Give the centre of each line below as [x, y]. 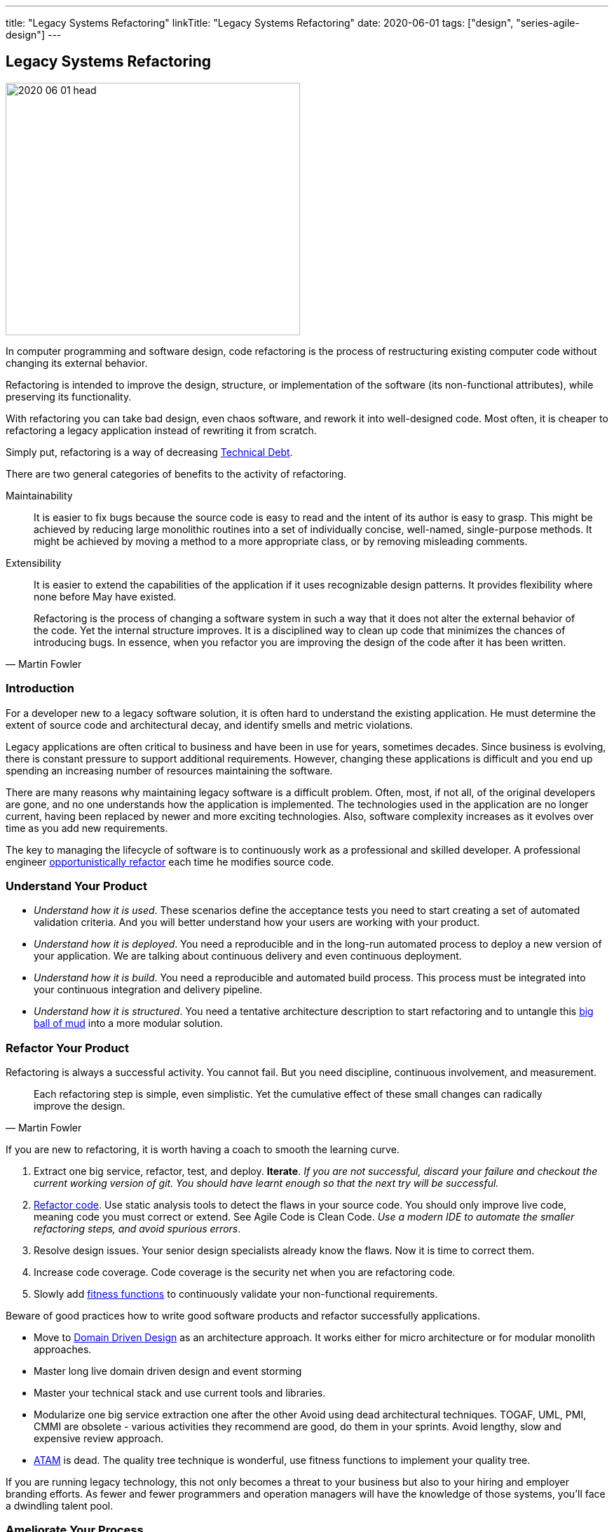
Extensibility [34, 563]
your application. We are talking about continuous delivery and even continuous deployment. [248, 956]
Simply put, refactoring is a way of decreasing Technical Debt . [149, 452]
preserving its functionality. [69, 396]
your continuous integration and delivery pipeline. [148, 990]
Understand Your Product [76, 886]
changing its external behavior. [77, 363]
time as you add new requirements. [87, 828]
